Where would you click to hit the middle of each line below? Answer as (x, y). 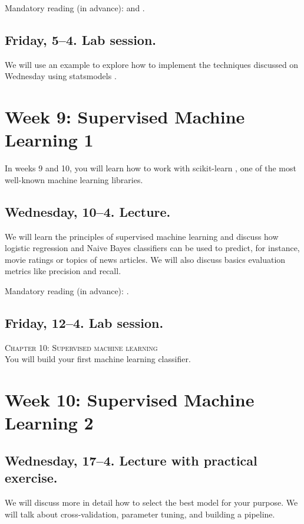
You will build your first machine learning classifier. (98, 359)
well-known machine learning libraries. (74, 179)
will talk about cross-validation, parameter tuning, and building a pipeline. (140, 514)
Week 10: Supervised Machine (130, 400)
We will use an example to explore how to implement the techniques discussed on (152, 64)
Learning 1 (49, 140)
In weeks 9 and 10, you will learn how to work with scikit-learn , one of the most (151, 168)
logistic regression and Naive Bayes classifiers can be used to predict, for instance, (152, 248)
